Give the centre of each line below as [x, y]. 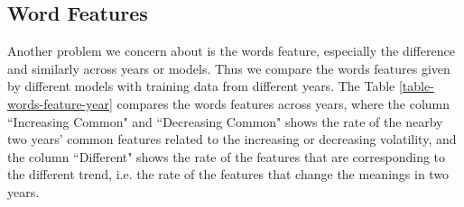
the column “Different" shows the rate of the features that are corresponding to [227, 156]
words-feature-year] [60, 103]
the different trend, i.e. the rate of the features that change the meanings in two [228, 174]
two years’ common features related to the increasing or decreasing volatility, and [232, 139]
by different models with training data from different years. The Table [201, 86]
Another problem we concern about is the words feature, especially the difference [231, 51]
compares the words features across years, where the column [283, 103]
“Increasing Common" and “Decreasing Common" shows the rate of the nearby [225, 121]
